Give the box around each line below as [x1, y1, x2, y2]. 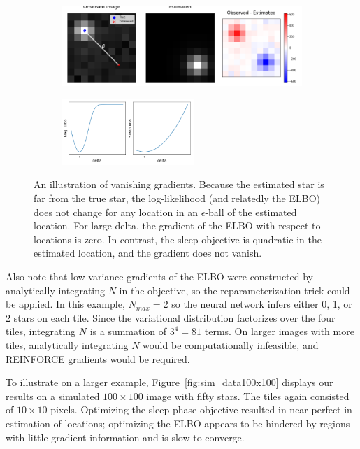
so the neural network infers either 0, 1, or [171, 297, 352, 311]
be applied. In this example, [6, 297, 125, 311]
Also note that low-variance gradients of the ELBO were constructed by [6, 269, 313, 283]
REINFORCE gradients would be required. [6, 351, 190, 366]
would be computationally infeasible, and [143, 337, 319, 352]
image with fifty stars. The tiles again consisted [146, 388, 350, 403]
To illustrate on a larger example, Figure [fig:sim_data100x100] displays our [6, 375, 333, 390]
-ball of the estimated [205, 204, 297, 219]
